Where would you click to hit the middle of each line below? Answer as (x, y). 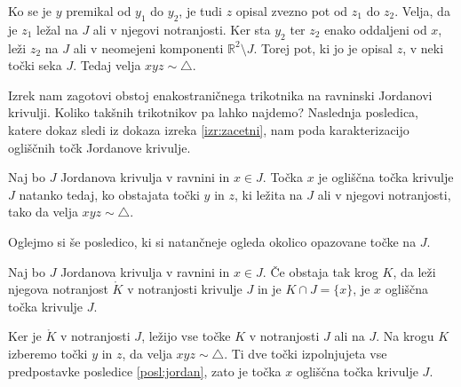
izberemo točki (48, 353)
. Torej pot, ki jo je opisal (323, 47)
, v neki (423, 47)
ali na (350, 336)
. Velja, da (422, 11)
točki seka (35, 65)
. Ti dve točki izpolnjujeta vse (306, 353)
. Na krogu (405, 336)
